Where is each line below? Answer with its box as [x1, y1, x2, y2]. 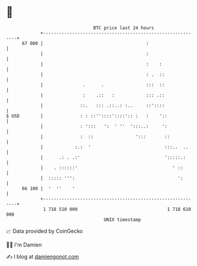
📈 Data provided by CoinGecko [6, 227, 83, 235]
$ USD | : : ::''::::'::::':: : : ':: [6, 113, 168, 119]
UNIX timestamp [103, 216, 142, 223]
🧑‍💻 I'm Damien [6, 241, 42, 248]
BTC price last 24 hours [93, 25, 155, 31]
